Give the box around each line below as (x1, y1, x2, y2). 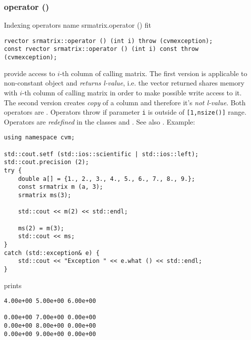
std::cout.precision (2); (4, 159, 89, 166)
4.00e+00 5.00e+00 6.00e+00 (4, 297, 96, 305)
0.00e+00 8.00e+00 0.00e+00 (4, 322, 96, 330)
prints (4, 280, 22, 290)
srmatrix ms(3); (18, 192, 72, 199)
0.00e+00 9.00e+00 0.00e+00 (4, 330, 96, 338)
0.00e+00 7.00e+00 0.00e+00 (4, 314, 96, 321)
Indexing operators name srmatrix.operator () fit (4, 20, 151, 30)
